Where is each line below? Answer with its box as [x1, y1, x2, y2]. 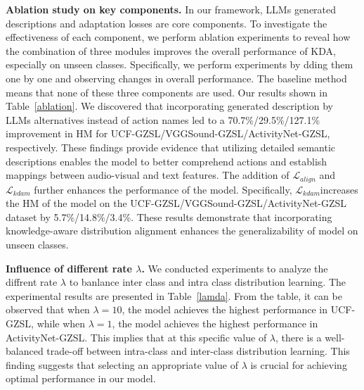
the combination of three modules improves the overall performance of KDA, [6, 43, 336, 58]
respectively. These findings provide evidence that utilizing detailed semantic [6, 139, 335, 154]
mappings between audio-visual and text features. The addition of [6, 168, 290, 182]
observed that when [6, 302, 90, 317]
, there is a [275, 329, 322, 344]
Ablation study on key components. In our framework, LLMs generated [6, 2, 337, 16]
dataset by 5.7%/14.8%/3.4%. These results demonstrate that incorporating [6, 209, 332, 224]
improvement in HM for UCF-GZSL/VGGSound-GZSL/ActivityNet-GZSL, [6, 126, 330, 141]
